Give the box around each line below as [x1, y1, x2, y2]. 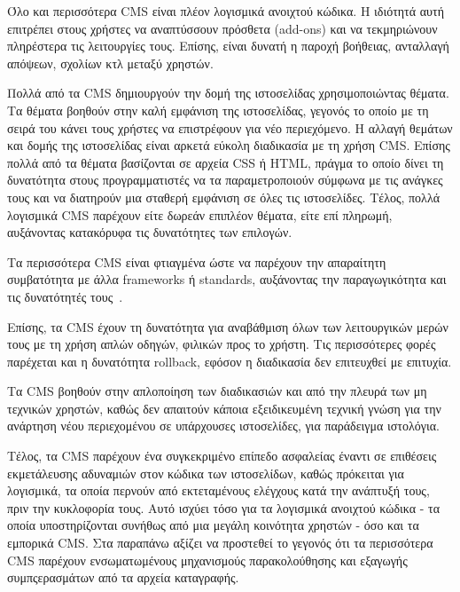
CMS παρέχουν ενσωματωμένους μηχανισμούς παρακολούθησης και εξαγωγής [7, 550, 408, 569]
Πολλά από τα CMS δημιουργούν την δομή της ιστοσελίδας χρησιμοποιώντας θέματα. [7, 83, 449, 102]
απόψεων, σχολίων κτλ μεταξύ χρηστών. [7, 53, 214, 72]
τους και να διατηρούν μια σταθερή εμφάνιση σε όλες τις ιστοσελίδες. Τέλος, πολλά [7, 187, 441, 206]
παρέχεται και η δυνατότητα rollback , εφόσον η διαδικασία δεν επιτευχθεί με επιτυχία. [7, 351, 452, 370]
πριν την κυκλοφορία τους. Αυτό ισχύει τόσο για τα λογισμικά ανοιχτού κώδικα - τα [7, 498, 441, 517]
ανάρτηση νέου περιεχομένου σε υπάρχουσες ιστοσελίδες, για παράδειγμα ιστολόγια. [7, 416, 440, 435]
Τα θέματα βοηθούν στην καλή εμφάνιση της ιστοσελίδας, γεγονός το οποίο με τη [7, 100, 429, 119]
